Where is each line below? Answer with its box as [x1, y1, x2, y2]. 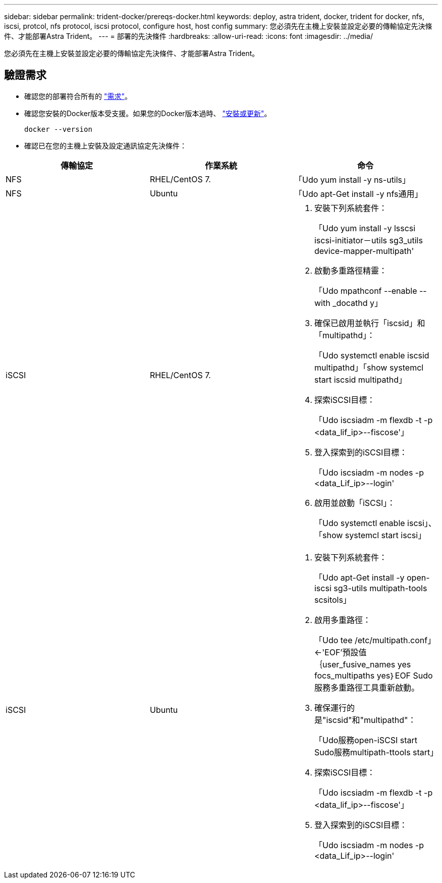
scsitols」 [314, 594, 351, 605]
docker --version [24, 125, 92, 133]
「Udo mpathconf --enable [314, 285, 417, 296]
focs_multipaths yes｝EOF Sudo [314, 670, 433, 681]
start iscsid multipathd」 [314, 374, 407, 385]
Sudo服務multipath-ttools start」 [314, 747, 438, 757]
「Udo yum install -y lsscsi [314, 223, 416, 233]
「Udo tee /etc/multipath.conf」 [314, 635, 436, 645]
